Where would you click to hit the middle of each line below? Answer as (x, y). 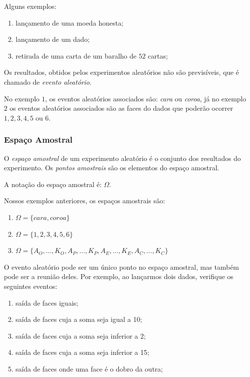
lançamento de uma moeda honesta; (69, 22)
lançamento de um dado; (53, 39)
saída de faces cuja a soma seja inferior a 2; (81, 335)
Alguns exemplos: (30, 6)
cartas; (158, 55)
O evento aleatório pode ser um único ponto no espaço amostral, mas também (122, 267)
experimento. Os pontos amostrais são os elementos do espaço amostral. (112, 168)
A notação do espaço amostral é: (53, 184)
